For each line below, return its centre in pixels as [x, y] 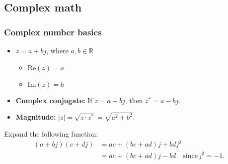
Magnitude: [36, 117]
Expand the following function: [51, 134]
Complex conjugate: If [54, 100]
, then [134, 100]
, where [57, 50]
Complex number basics [53, 32]
